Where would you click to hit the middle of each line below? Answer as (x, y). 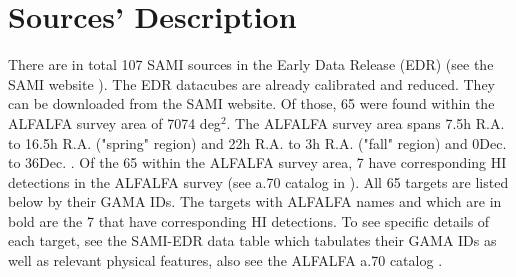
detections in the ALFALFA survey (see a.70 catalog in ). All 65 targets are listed (258, 181)
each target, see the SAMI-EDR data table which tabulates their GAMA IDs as (252, 240)
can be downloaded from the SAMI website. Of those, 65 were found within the (251, 103)
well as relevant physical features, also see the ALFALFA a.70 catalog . (225, 260)
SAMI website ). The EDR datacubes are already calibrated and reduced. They (252, 83)
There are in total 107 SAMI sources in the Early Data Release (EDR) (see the (251, 64)
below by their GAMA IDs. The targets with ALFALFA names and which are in (255, 201)
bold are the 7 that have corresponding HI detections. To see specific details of (249, 220)
